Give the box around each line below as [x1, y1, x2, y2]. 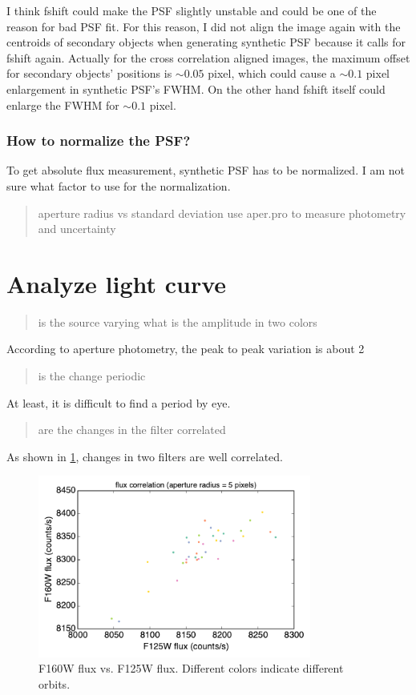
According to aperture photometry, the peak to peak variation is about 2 [6, 340, 365, 357]
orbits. [38, 675, 71, 692]
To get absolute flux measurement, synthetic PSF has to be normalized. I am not [6, 162, 405, 179]
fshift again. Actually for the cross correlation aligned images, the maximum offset [6, 49, 410, 66]
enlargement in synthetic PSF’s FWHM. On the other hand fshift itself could [6, 80, 386, 97]
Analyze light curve [6, 267, 227, 299]
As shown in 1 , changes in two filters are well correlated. [6, 448, 283, 464]
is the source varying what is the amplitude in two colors [38, 313, 317, 330]
